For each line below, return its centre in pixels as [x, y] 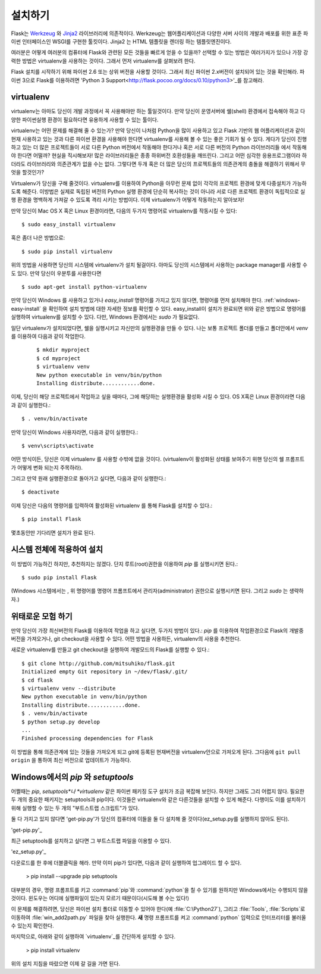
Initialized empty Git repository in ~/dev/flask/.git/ [105, 672]
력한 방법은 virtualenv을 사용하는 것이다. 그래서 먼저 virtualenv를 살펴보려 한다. [103, 61]
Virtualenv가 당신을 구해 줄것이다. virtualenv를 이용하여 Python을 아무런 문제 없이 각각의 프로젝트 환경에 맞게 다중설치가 [151, 183]
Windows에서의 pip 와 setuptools [72, 777]
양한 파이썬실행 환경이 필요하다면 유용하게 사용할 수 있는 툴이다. [85, 120]
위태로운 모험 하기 [42, 616]
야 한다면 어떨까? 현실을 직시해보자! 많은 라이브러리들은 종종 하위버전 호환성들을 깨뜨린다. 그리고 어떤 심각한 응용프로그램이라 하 [159, 155]
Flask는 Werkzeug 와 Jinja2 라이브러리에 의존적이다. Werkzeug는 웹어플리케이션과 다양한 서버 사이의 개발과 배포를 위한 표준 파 [160, 33]
